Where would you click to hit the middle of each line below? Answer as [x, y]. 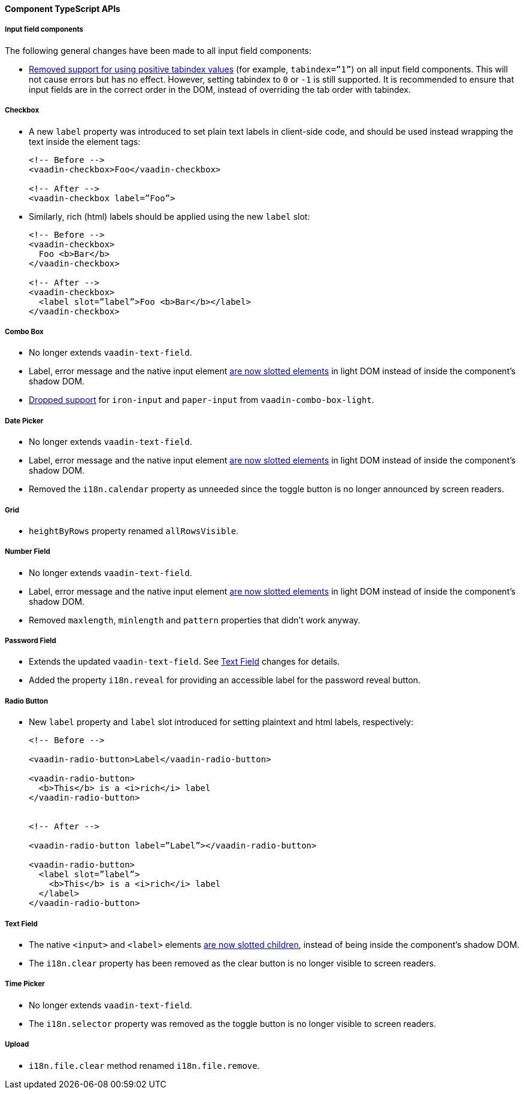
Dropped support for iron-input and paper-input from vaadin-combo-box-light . [202, 400]
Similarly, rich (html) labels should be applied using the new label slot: [169, 216]
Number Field [28, 552]
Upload [17, 1045]
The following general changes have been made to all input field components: [158, 50]
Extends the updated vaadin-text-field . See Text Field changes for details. [184, 662]
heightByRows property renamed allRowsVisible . [134, 531]
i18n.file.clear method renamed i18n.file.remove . [144, 1065]
